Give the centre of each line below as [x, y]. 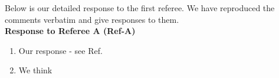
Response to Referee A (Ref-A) [70, 31]
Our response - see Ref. [60, 50]
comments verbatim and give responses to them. [92, 19]
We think [35, 70]
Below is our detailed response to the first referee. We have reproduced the [140, 8]
